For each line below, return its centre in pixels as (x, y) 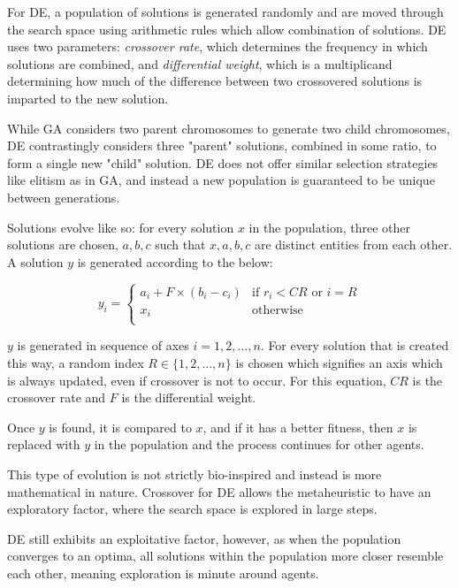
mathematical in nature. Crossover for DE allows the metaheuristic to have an (219, 491)
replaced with (44, 444)
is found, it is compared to (120, 427)
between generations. (64, 197)
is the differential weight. (189, 397)
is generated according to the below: (175, 261)
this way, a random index (76, 362)
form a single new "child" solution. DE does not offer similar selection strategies (223, 162)
